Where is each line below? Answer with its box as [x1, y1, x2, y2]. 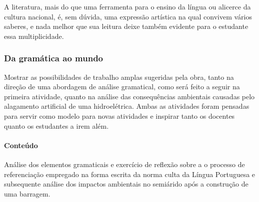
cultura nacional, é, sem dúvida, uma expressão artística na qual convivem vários [4, 11, 252, 21]
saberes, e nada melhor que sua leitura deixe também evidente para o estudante [4, 21, 248, 31]
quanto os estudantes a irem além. [4, 120, 109, 131]
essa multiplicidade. [4, 30, 64, 41]
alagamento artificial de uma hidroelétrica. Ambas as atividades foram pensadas [4, 101, 249, 111]
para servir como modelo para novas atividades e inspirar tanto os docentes [4, 110, 235, 121]
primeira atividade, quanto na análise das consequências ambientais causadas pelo [4, 91, 255, 101]
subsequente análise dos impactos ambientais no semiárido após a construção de [4, 179, 248, 189]
